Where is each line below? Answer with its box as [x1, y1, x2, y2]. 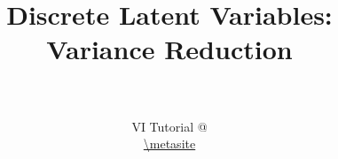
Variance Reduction [46, 31, 293, 67]
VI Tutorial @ [131, 117, 208, 135]
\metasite [143, 134, 196, 153]
